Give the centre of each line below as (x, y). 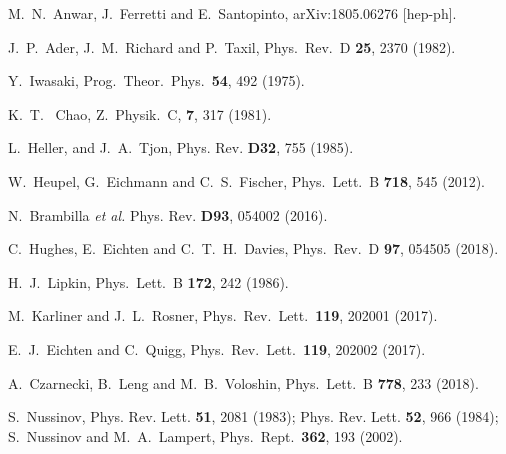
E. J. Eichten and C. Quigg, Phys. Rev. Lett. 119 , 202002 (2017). (217, 348)
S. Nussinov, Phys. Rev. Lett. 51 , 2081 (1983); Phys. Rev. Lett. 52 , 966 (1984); (253, 416)
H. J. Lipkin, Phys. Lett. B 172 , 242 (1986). (148, 281)
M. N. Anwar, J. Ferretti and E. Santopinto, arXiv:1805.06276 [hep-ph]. (232, 13)
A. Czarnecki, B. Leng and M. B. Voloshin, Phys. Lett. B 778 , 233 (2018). (243, 382)
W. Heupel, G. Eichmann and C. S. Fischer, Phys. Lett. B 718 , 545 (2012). (246, 180)
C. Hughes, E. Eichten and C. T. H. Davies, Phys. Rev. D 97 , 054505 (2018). (253, 248)
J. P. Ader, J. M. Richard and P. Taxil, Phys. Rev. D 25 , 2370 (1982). (232, 46)
